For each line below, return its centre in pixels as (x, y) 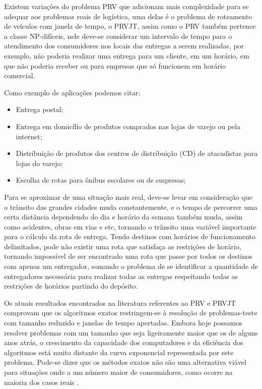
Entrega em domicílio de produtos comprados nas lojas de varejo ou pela (128, 126)
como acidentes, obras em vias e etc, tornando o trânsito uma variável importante (130, 226)
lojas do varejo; (39, 163)
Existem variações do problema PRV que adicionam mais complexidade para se (126, 6)
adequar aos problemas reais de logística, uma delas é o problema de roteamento (128, 16)
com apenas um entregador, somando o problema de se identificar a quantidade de (131, 266)
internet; (29, 136)
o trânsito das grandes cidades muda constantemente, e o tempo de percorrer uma (131, 207)
